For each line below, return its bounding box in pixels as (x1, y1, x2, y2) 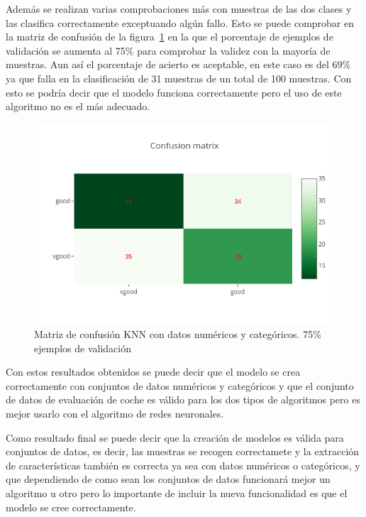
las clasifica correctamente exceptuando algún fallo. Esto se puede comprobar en (6, 15, 355, 30)
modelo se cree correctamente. (6, 499, 136, 514)
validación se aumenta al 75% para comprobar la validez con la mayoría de (6, 43, 331, 58)
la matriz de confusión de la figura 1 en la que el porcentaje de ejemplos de (6, 29, 333, 44)
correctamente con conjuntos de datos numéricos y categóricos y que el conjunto (6, 378, 354, 393)
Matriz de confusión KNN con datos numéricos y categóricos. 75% (34, 327, 321, 341)
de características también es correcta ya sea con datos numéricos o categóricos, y (6, 457, 360, 472)
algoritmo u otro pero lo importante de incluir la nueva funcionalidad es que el (6, 485, 348, 500)
